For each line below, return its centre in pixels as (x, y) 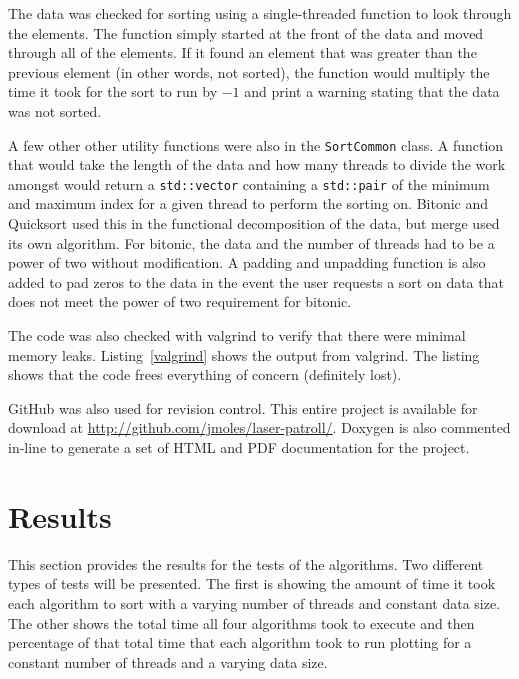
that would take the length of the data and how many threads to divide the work (257, 164)
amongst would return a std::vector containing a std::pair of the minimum (249, 183)
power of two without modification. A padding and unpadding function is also (247, 262)
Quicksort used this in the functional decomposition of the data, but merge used (254, 223)
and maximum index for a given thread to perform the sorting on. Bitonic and (248, 203)
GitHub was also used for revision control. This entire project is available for (243, 407)
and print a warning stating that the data (372, 91)
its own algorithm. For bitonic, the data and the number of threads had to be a (251, 242)
